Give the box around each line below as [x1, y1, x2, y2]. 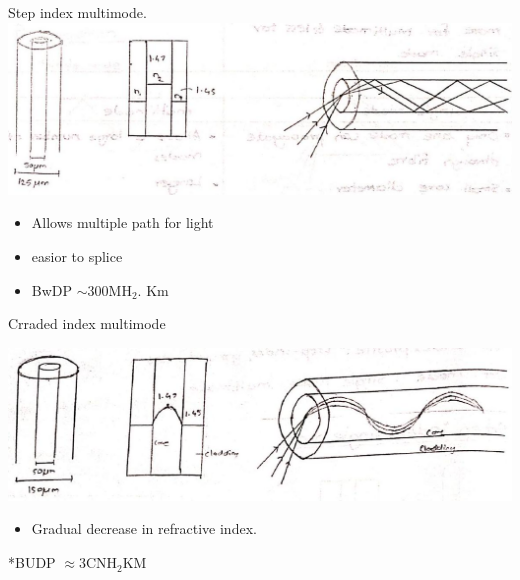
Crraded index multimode [8, 313, 166, 334]
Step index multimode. [8, 2, 147, 22]
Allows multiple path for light [31, 212, 214, 233]
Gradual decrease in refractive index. [31, 518, 257, 539]
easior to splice [31, 246, 123, 267]
